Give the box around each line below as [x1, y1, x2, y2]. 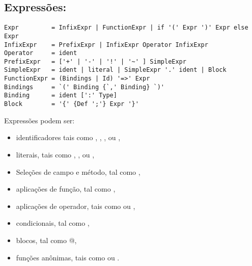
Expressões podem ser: [4, 115, 75, 125]
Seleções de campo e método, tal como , [16, 166, 141, 177]
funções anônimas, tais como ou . [16, 252, 120, 262]
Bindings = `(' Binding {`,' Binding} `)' [4, 83, 164, 91]
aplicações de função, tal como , [16, 183, 116, 194]
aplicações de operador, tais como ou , [16, 200, 135, 211]
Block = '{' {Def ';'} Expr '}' [4, 100, 139, 108]
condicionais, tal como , [16, 218, 90, 228]
